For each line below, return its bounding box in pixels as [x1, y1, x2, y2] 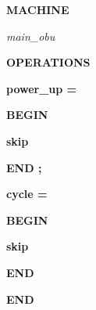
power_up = [6, 80, 77, 96]
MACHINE [6, 2, 69, 17]
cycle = [6, 186, 48, 202]
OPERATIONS [6, 54, 91, 70]
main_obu [6, 27, 55, 44]
